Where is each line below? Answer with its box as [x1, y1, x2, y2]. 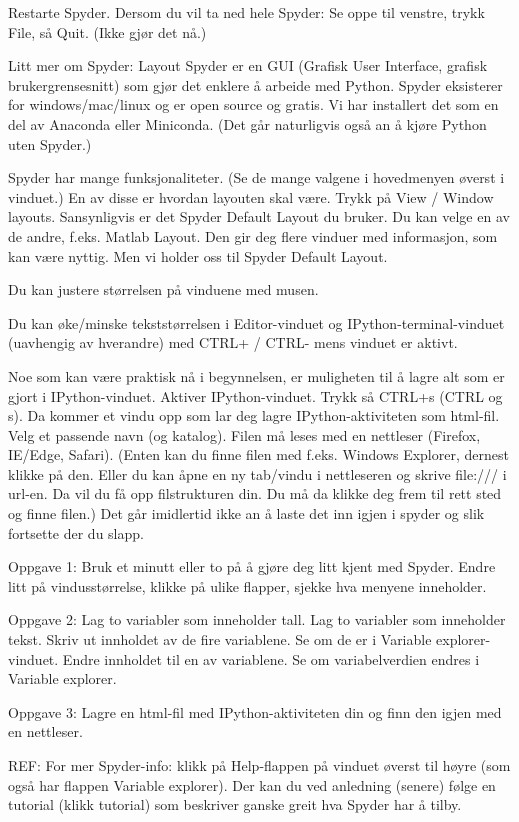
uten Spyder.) [8, 133, 92, 154]
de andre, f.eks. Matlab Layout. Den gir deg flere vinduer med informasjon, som [8, 225, 498, 246]
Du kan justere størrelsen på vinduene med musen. [8, 279, 319, 300]
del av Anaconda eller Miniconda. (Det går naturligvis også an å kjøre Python [8, 113, 487, 134]
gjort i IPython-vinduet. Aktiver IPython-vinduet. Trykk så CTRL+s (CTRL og [8, 385, 503, 406]
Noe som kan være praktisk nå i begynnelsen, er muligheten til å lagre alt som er [8, 365, 505, 386]
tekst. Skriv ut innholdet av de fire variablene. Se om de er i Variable [8, 629, 432, 650]
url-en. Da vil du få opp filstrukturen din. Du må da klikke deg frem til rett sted [8, 483, 502, 504]
